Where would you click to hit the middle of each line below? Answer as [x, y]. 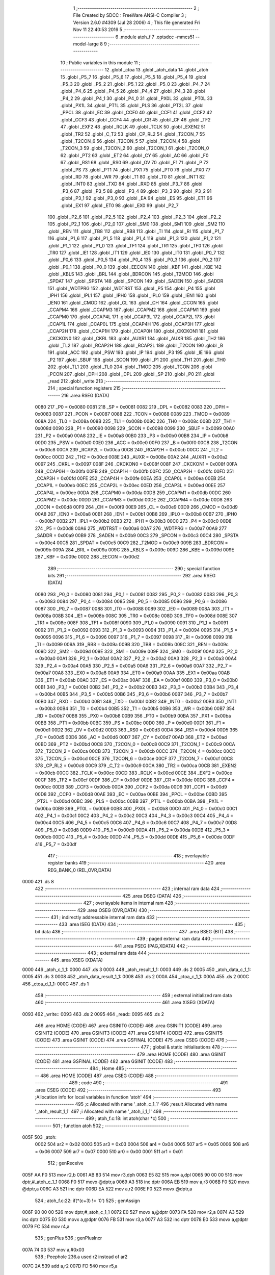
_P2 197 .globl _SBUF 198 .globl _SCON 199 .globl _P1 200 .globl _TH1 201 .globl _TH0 [137, 360]
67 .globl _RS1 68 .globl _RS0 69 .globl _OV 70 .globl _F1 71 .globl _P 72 [134, 163]
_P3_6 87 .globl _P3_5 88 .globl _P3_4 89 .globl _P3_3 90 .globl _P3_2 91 [136, 191]
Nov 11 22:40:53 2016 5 [98, 30]
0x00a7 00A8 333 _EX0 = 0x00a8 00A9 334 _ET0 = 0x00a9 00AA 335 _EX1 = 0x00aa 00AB [132, 673]
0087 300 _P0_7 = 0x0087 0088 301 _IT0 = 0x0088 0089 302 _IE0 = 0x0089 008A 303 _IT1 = [134, 608]
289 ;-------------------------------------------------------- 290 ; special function [134, 568]
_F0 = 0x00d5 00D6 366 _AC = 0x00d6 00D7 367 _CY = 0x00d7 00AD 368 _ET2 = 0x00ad [131, 737]
